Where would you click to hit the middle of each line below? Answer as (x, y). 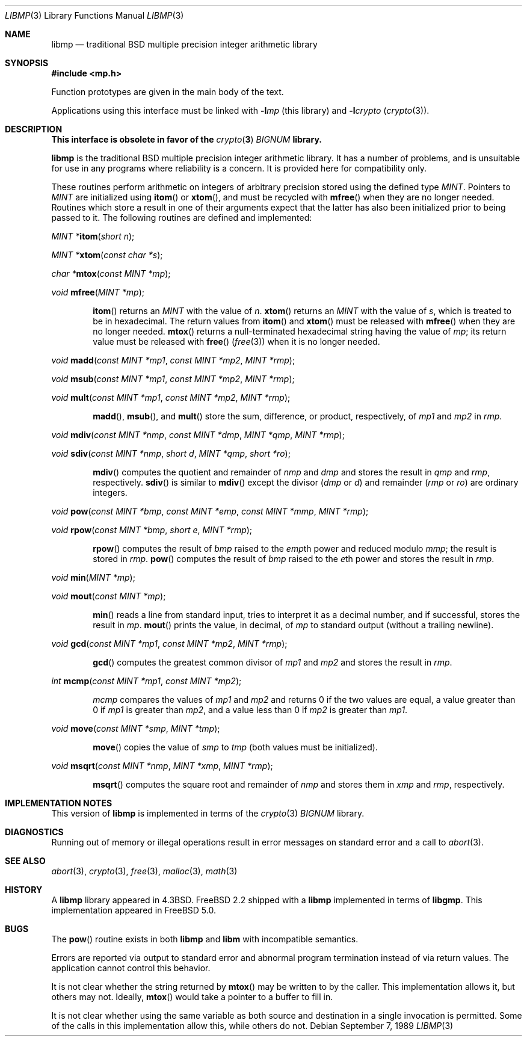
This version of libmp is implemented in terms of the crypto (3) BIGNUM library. (208, 813)
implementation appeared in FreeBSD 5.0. (134, 910)
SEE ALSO (25, 861)
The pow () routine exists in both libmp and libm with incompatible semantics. (205, 939)
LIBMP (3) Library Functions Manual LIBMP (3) (94, 15)
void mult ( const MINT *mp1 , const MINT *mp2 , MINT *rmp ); (171, 397)
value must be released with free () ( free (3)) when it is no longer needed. (236, 341)
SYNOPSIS (27, 63)
